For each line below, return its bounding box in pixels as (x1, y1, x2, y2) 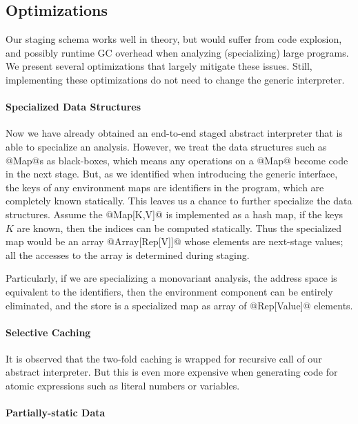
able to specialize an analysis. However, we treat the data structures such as (6, 139, 327, 153)
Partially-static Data (6, 405, 106, 420)
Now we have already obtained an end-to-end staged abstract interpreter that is (6, 126, 343, 140)
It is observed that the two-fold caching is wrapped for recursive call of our (6, 351, 322, 365)
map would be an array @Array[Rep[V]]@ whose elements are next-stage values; (6, 234, 344, 249)
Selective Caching (6, 325, 91, 339)
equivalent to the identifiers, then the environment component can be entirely (6, 284, 333, 298)
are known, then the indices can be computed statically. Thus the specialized (17, 220, 342, 235)
